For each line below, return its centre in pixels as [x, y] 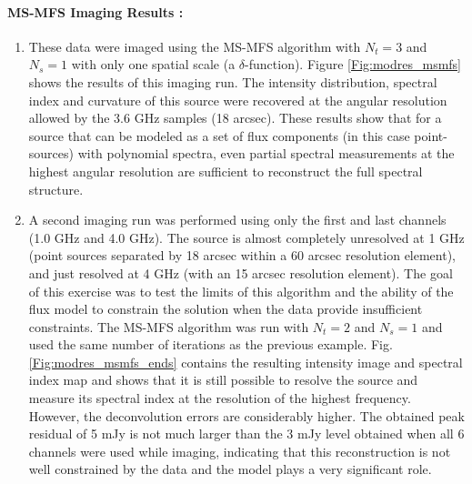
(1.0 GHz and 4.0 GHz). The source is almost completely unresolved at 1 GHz [246, 237]
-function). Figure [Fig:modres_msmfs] [353, 64]
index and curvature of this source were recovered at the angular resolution [238, 100]
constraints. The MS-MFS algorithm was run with [169, 326]
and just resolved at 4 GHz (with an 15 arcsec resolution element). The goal [241, 272]
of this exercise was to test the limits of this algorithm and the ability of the [241, 291]
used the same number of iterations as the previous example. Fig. [211, 344]
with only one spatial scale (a [153, 64]
